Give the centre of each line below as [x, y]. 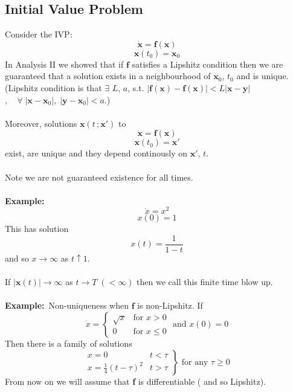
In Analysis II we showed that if [64, 64]
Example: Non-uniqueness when [67, 305]
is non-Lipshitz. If [170, 305]
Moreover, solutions [41, 123]
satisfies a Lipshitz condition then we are [208, 64]
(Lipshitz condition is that [53, 87]
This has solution [37, 229]
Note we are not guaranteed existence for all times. [99, 177]
